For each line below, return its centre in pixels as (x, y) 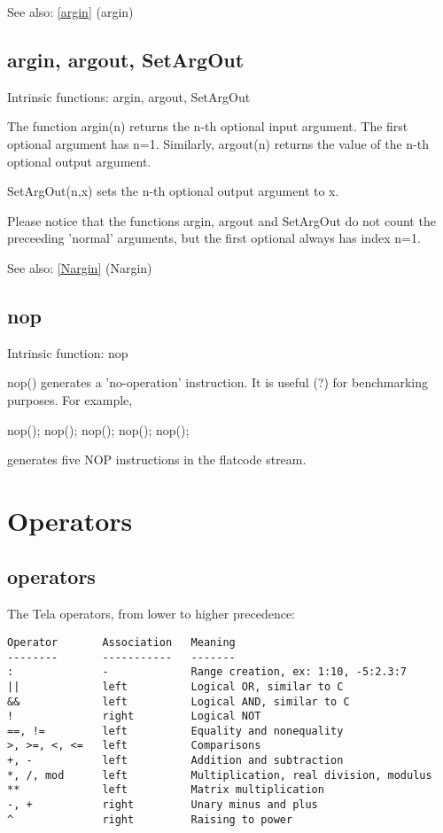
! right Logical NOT (134, 716)
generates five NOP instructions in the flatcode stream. (157, 459)
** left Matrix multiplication (166, 790)
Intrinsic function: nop (68, 352)
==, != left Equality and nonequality (175, 731)
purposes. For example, (70, 399)
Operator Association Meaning (121, 642)
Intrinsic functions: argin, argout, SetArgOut (129, 96)
